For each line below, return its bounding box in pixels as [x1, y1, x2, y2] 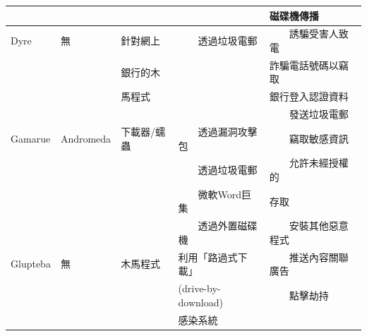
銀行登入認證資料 [269, 89, 349, 104]
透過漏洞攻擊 [198, 124, 258, 138]
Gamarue [11, 131, 51, 145]
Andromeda [60, 131, 112, 145]
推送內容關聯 [289, 249, 349, 264]
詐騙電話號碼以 [269, 57, 339, 72]
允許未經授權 [289, 155, 349, 170]
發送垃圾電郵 [289, 107, 349, 121]
